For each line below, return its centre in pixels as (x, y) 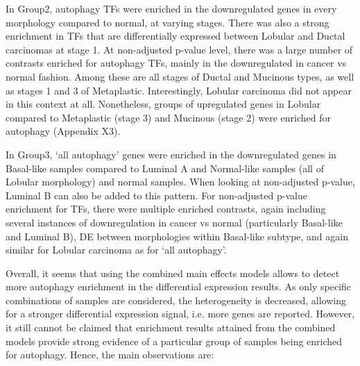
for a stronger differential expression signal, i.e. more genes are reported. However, (180, 314)
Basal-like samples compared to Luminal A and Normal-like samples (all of (165, 168)
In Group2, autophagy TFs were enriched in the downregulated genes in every (171, 8)
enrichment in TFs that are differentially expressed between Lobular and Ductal (175, 36)
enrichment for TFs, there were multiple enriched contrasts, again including (166, 209)
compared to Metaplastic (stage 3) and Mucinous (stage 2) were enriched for (169, 117)
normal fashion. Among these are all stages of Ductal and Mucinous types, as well (180, 76)
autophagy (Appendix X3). (63, 131)
